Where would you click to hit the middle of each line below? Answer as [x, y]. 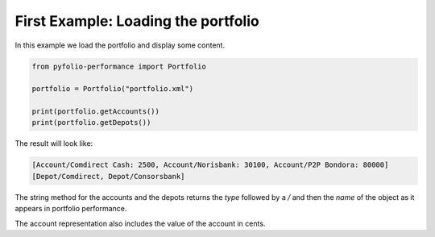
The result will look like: [54, 143]
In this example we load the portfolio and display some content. [120, 45]
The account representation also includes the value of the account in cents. [140, 223]
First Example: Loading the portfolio [137, 21]
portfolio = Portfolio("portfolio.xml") [112, 89]
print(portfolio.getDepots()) [91, 123]
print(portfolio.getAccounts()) [96, 112]
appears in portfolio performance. [71, 209]
